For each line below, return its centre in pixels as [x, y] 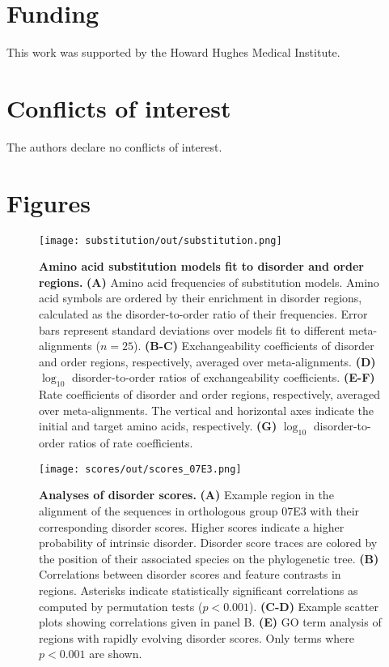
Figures [49, 202]
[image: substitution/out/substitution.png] [161, 240]
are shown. [116, 654]
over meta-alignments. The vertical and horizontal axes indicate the [207, 410]
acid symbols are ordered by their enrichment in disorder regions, [201, 298]
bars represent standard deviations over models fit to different [192, 329]
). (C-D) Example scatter [314, 606]
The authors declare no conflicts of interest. [114, 146]
